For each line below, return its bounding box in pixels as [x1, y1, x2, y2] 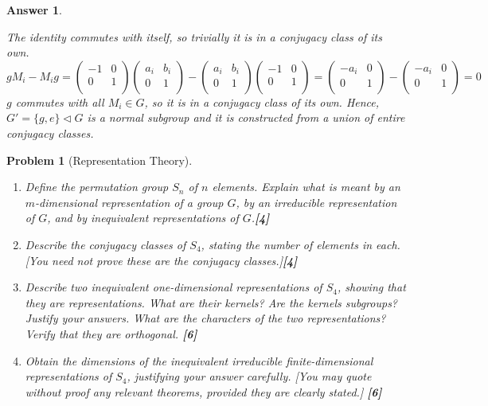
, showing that [337, 279, 406, 295]
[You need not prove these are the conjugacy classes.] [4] [25, 252, 298, 268]
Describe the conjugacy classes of [25, 236, 186, 252]
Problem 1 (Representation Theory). [6, 151, 193, 168]
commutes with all [15, 93, 104, 110]
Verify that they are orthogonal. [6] [25, 325, 197, 342]
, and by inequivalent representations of [47, 209, 239, 226]
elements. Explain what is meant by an [212, 178, 400, 195]
